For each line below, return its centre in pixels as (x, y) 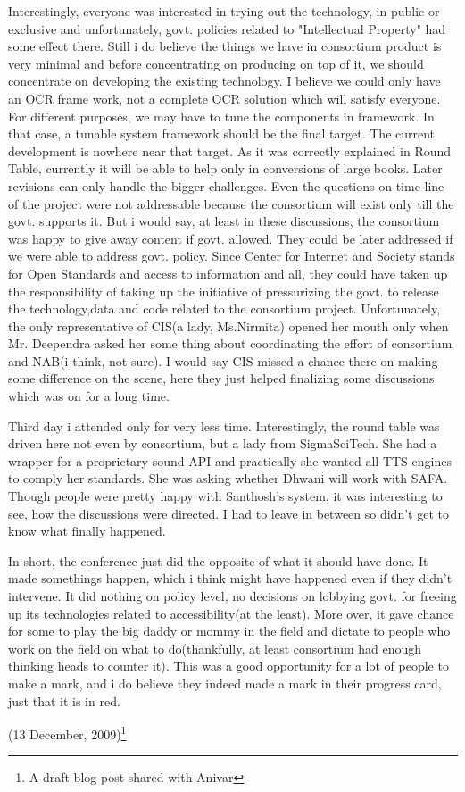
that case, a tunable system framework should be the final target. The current (222, 133)
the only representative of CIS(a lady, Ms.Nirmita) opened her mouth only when (228, 325)
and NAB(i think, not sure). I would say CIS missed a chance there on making (223, 360)
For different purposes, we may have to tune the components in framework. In (221, 116)
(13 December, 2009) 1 (67, 733)
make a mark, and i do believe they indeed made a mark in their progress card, (225, 683)
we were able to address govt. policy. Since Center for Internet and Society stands (232, 256)
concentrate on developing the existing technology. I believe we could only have (224, 81)
